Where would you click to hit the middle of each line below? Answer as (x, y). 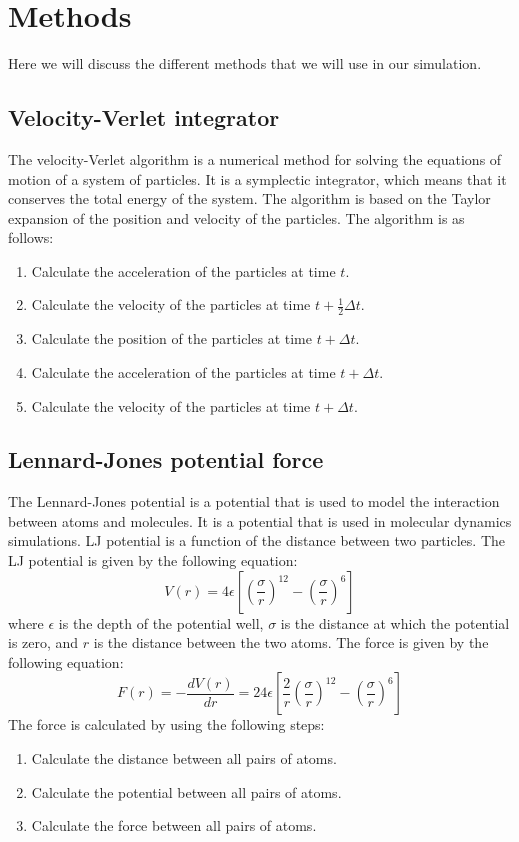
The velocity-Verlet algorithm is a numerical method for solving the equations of (255, 158)
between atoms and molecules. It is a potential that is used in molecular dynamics (260, 520)
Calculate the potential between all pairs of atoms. (186, 791)
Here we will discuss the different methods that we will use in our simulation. (245, 63)
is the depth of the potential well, (161, 622)
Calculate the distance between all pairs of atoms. (184, 758)
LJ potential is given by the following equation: (153, 560)
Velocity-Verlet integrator (144, 117)
